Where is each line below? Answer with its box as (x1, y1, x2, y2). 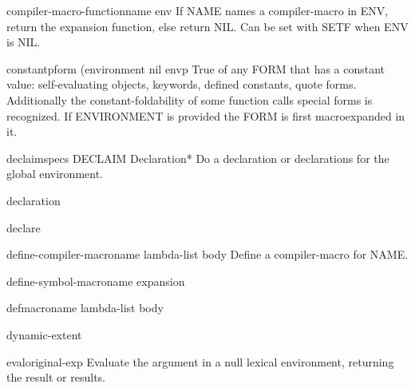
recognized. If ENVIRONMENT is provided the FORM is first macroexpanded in (6, 107, 405, 124)
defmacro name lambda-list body (6, 299, 164, 316)
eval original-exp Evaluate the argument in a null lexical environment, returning (6, 353, 394, 370)
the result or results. (6, 369, 106, 386)
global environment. (6, 165, 104, 182)
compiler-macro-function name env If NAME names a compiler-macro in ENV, (6, 2, 389, 18)
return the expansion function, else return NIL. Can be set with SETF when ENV (6, 18, 409, 34)
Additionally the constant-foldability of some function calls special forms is (6, 91, 373, 108)
